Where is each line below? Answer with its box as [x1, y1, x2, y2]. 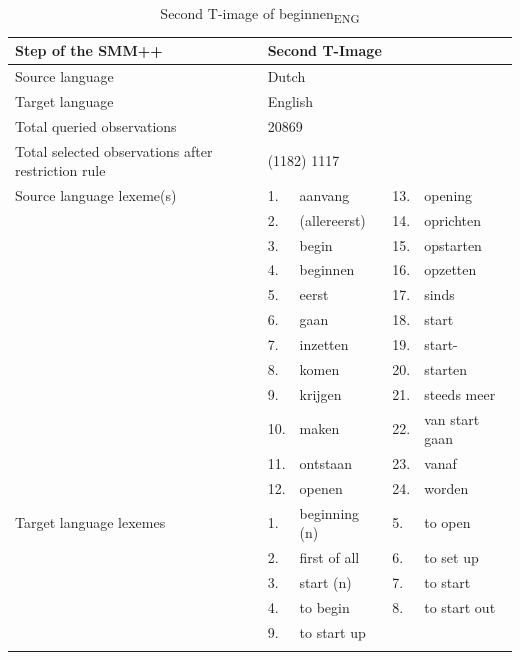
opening [424, 184, 473, 205]
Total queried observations [15, 115, 177, 136]
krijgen [299, 383, 342, 404]
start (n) [299, 571, 352, 592]
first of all [299, 547, 360, 568]
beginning [299, 502, 360, 523]
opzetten [424, 259, 477, 280]
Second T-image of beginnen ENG [160, 3, 360, 26]
